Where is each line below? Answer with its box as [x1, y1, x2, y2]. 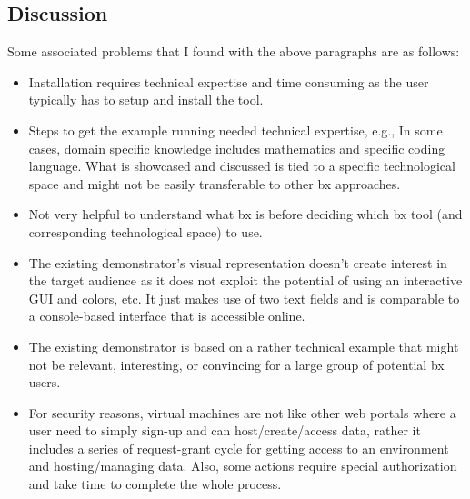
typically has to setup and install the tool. [28, 90, 264, 109]
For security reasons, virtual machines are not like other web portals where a [28, 403, 456, 422]
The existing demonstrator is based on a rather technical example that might [28, 336, 459, 355]
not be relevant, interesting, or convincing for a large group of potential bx [28, 354, 445, 374]
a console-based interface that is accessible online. [28, 306, 305, 325]
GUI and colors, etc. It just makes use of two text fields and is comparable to [28, 288, 460, 307]
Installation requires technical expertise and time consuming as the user [28, 72, 429, 91]
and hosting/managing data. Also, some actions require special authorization [28, 456, 457, 475]
